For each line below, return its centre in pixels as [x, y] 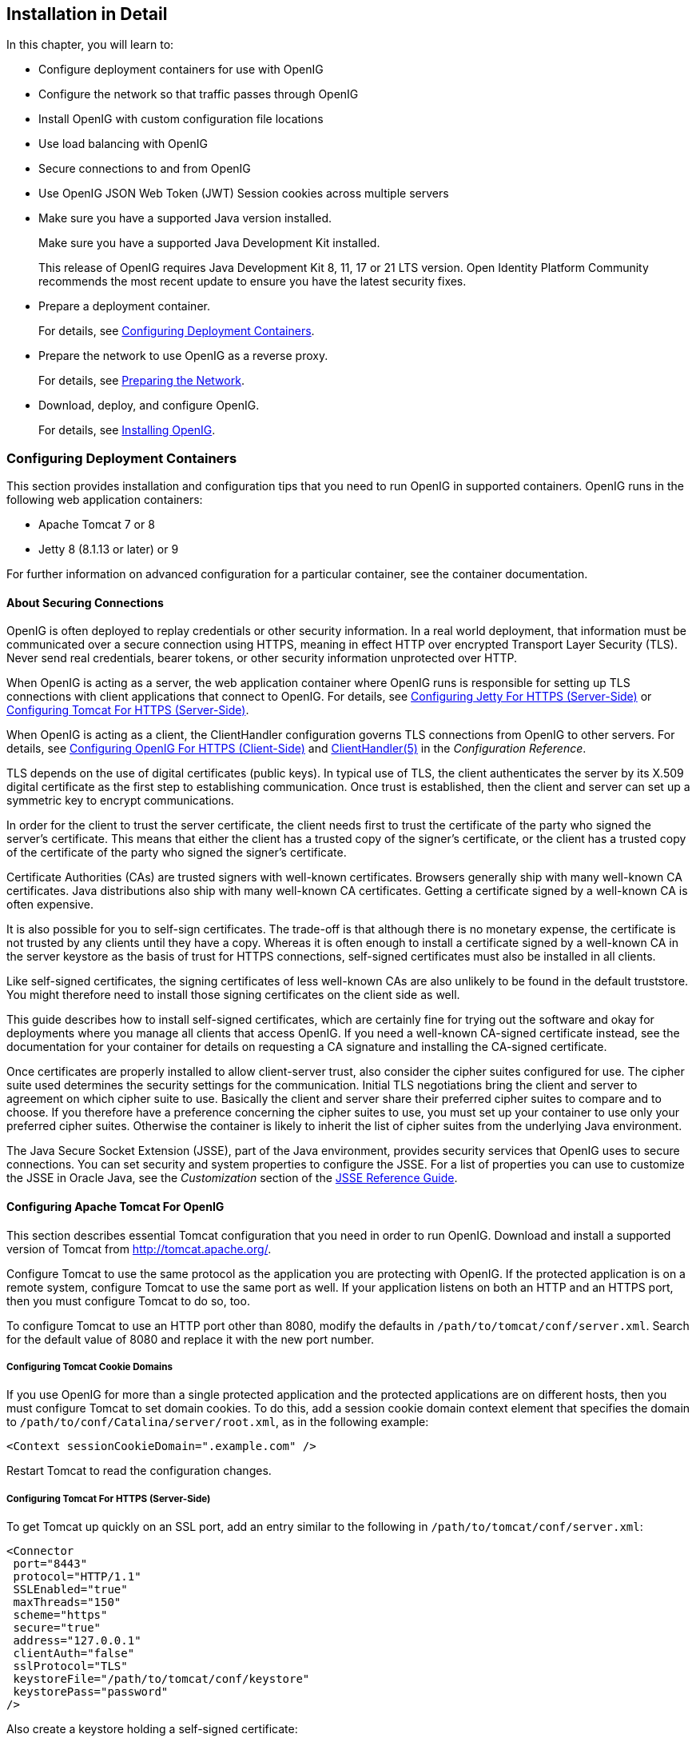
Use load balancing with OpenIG [123, 144]
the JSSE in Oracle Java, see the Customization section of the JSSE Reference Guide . [232, 1178]
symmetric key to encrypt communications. [120, 801]
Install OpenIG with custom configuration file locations [181, 119]
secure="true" [57, 1628]
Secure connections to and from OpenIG [145, 169]
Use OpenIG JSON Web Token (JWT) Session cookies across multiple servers [244, 194]
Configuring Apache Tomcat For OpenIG [115, 1207]
